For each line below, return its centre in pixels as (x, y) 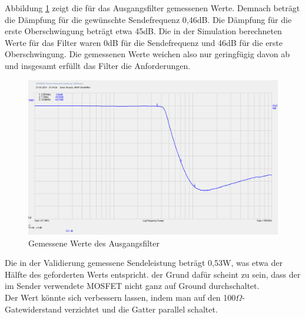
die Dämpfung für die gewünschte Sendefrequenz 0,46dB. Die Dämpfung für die (148, 19)
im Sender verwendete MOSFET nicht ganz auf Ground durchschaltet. (132, 286)
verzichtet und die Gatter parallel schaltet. (141, 309)
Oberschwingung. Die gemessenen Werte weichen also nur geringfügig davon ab (147, 54)
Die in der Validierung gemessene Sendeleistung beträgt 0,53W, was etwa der (144, 263)
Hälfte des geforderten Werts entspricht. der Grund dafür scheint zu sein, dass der (153, 274)
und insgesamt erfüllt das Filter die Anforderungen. (98, 65)
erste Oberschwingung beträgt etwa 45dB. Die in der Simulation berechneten (143, 31)
